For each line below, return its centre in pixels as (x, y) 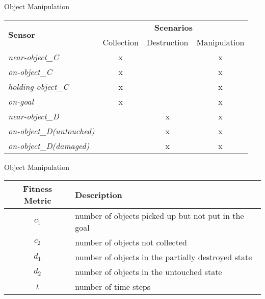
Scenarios (173, 27)
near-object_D (34, 116)
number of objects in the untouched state (149, 272)
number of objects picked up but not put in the (160, 216)
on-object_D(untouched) (51, 131)
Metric (37, 201)
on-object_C (30, 71)
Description (99, 194)
